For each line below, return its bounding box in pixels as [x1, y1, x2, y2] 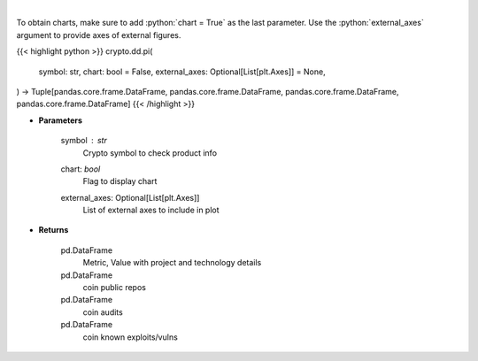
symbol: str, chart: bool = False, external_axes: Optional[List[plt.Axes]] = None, [38, 66, 327, 77]
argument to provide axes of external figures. [16, 29, 181, 40]
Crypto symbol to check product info [82, 147, 217, 158]
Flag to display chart [82, 176, 158, 187]
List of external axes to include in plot [82, 204, 220, 216]
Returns [38, 225, 69, 235]
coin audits [82, 306, 123, 318]
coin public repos [82, 282, 146, 293]
